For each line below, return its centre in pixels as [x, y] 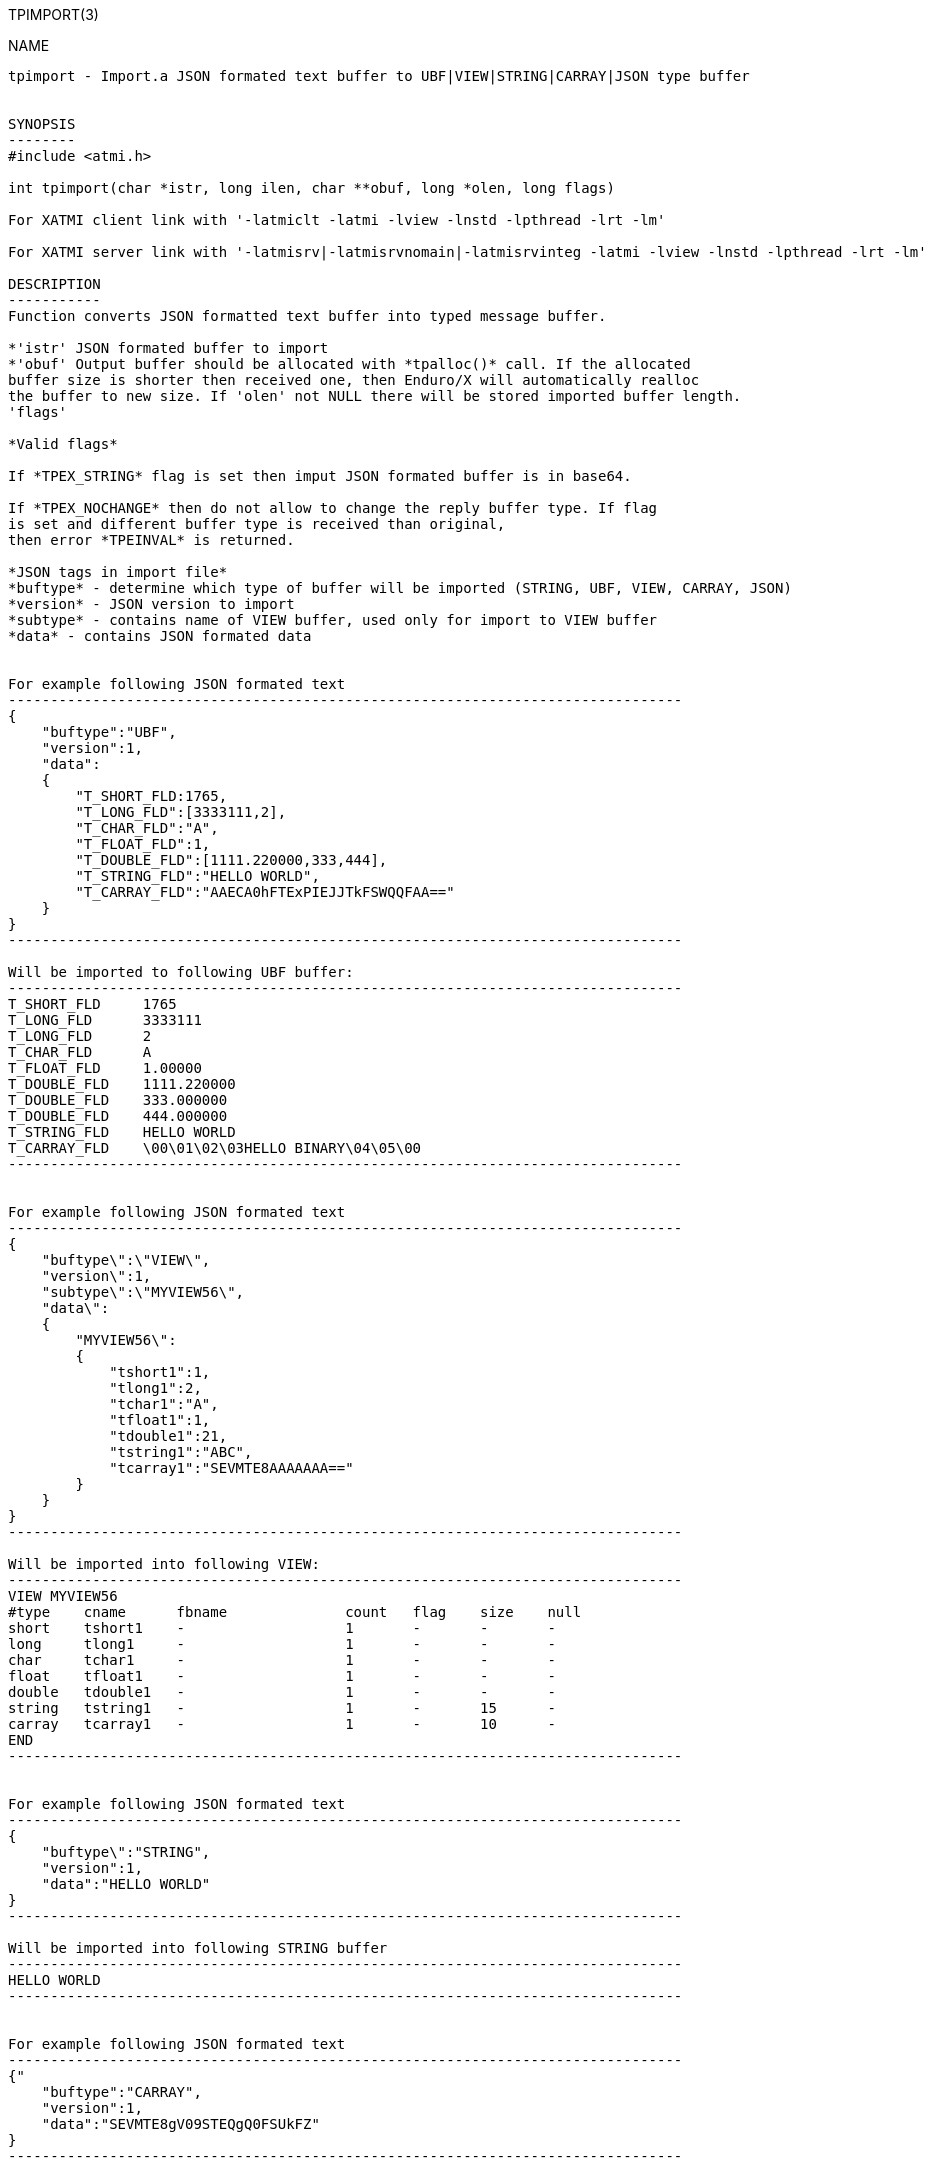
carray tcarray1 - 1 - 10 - [282, 1724]
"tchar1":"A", [164, 1404]
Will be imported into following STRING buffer [198, 1948]
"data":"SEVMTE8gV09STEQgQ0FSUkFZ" [180, 2124]
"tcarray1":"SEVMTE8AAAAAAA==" [231, 1468]
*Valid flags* [63, 444]
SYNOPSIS [42, 124]
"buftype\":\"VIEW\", [126, 1260]
